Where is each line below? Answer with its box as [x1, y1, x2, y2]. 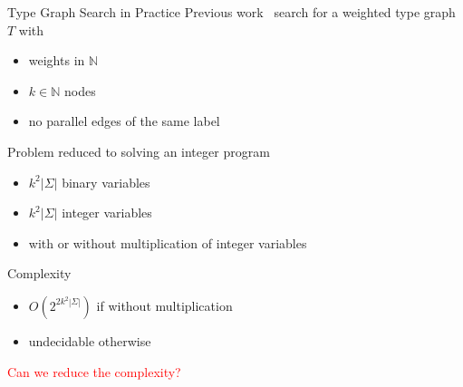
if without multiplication [96, 295, 233, 314]
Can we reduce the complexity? [7, 362, 181, 381]
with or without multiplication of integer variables [28, 233, 307, 252]
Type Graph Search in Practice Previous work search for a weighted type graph [7, 3, 456, 21]
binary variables [62, 172, 150, 191]
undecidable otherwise [28, 331, 151, 350]
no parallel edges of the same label [28, 111, 220, 131]
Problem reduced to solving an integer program [7, 141, 270, 160]
